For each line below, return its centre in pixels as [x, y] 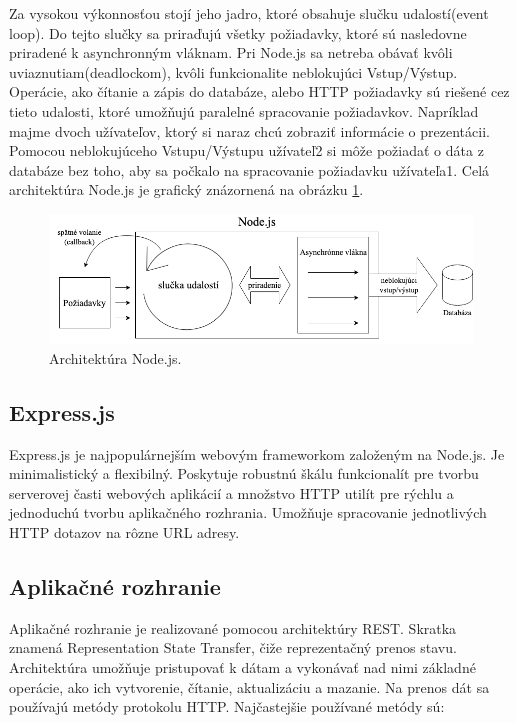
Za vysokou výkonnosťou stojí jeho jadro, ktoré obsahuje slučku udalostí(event [249, 13]
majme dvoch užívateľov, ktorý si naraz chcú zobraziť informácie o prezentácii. [249, 130]
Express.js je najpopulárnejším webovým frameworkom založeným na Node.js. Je [257, 453]
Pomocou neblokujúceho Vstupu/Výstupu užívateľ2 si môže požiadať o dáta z [246, 150]
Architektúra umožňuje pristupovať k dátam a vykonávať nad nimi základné [242, 667]
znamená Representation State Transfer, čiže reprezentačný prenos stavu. [233, 647]
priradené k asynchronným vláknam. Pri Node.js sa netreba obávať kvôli [231, 52]
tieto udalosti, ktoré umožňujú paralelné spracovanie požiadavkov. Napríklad [244, 110]
